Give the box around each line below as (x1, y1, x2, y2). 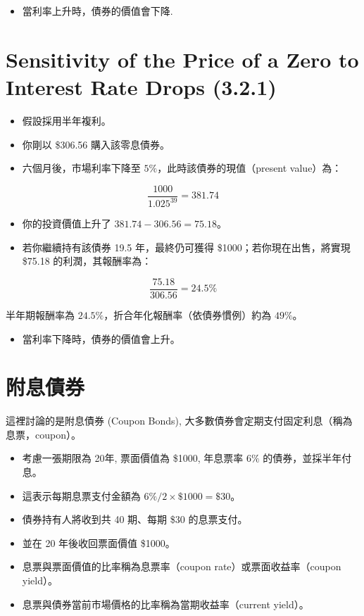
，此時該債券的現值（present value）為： (157, 161, 342, 175)
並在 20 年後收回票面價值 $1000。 (22, 535, 175, 550)
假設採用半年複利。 (22, 113, 111, 127)
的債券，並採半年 (263, 451, 342, 465)
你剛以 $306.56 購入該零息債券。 (22, 137, 170, 151)
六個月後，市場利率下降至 (22, 161, 141, 175)
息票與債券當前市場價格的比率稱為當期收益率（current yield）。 (22, 596, 309, 611)
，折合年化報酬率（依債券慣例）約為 (103, 307, 272, 322)
